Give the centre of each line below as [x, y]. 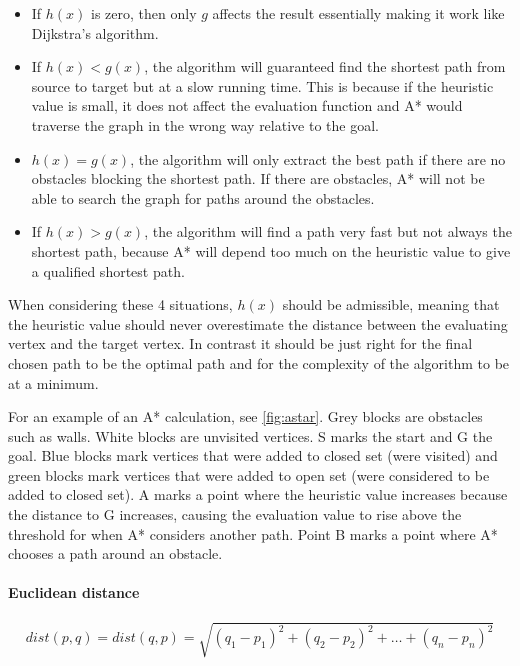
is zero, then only [144, 13]
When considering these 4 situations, [120, 304]
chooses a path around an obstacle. [115, 553]
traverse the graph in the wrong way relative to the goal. [205, 124]
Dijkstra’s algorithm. [95, 32]
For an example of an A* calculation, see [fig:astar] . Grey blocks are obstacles [245, 416]
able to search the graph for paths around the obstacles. [203, 197]
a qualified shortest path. [108, 270]
